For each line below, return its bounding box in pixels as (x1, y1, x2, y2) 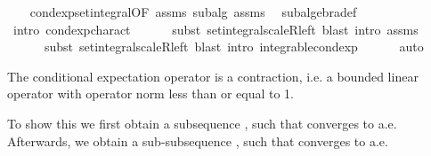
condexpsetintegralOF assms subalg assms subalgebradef (29, 3, 357, 20)
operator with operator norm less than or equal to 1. (7, 84, 295, 103)
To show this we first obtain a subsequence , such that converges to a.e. (7, 113, 397, 132)
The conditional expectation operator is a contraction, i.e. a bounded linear (7, 66, 419, 85)
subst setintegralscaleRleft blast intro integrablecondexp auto (44, 37, 424, 56)
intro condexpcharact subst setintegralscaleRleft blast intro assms (12, 19, 419, 38)
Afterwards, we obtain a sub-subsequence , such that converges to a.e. (7, 131, 388, 150)
